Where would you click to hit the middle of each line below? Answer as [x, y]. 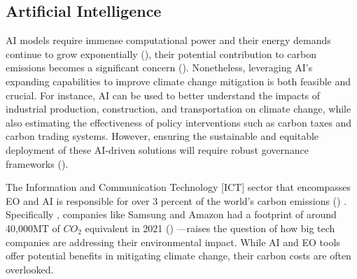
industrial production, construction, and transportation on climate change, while [178, 109]
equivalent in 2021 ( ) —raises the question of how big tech [210, 228]
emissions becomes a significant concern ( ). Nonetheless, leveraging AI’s [159, 67]
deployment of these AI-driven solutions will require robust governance [157, 149]
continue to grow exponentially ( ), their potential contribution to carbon [161, 53]
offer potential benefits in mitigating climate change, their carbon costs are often [178, 256]
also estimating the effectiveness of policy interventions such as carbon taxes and [179, 122]
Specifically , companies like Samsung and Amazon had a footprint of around [171, 214]
